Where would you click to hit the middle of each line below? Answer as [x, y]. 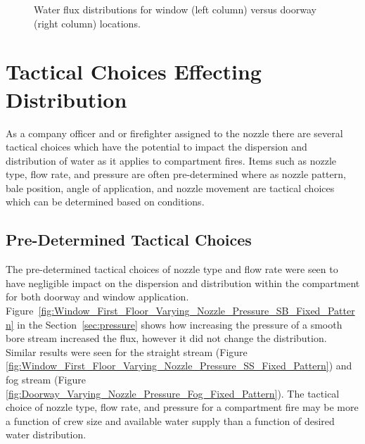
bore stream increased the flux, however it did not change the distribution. [166, 338]
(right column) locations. [87, 23]
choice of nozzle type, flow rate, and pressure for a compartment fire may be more [182, 407]
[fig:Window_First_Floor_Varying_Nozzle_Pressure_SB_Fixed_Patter [197, 311]
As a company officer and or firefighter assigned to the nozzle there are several [174, 133]
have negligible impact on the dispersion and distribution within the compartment [183, 283]
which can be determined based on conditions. [105, 202]
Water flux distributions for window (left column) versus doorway [175, 9]
